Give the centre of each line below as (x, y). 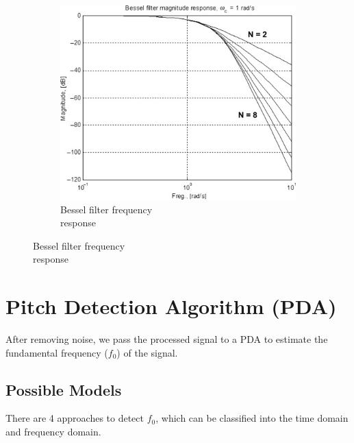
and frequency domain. (53, 432)
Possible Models (64, 389)
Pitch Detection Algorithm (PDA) (171, 306)
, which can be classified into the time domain (252, 418)
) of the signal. (147, 352)
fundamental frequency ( (57, 352)
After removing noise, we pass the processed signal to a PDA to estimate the (167, 339)
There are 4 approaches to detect (75, 418)
